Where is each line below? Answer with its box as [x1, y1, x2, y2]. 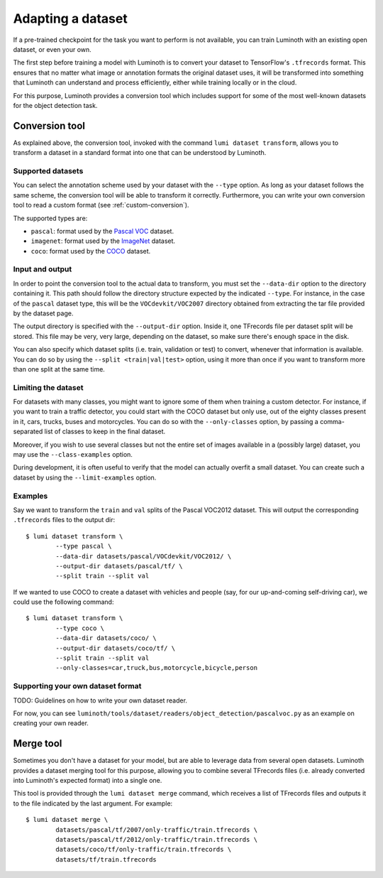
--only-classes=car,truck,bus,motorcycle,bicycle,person [55, 664, 258, 672]
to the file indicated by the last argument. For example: [13, 799, 173, 808]
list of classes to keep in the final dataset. [44, 427, 166, 436]
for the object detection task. [13, 101, 98, 109]
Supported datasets [13, 166, 84, 175]
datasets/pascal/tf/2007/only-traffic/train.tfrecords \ [55, 825, 258, 834]
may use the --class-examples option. [13, 450, 133, 459]
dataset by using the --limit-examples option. [13, 473, 157, 482]
